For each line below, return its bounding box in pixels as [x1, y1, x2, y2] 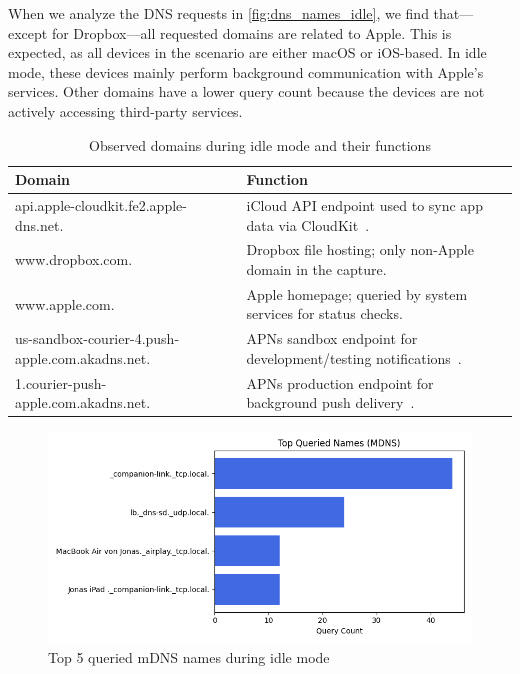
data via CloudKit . [246, 214, 370, 235]
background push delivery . [246, 392, 415, 413]
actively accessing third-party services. [8, 100, 243, 121]
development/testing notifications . [246, 347, 462, 368]
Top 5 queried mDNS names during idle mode [48, 647, 330, 668]
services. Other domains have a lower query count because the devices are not [8, 81, 485, 102]
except [8, 22, 48, 43]
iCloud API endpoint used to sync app [246, 195, 483, 215]
